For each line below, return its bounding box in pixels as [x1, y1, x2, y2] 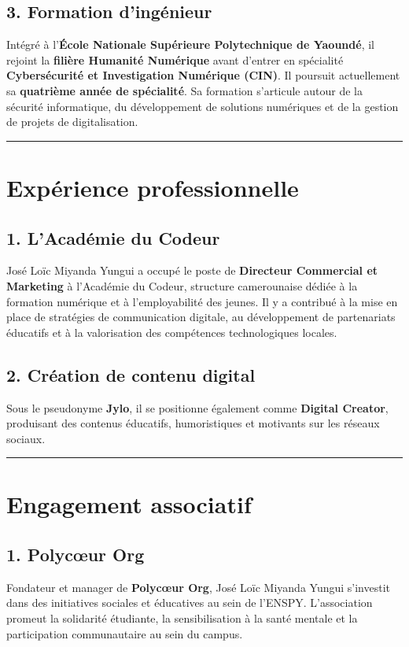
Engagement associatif [6, 488, 252, 520]
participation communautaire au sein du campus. [6, 625, 243, 641]
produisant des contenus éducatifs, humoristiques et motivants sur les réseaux [6, 415, 380, 431]
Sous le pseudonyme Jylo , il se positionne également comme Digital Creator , [6, 399, 389, 416]
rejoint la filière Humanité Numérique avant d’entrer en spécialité [6, 51, 344, 68]
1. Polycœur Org [6, 542, 145, 567]
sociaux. [6, 430, 46, 446]
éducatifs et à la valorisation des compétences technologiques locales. [6, 323, 337, 340]
